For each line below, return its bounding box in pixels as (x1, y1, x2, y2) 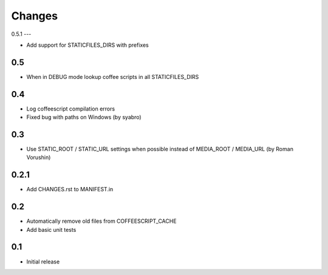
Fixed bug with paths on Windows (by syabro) (26, 114, 142, 121)
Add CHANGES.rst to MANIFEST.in (26, 186, 114, 193)
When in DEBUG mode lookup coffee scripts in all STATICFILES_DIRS (26, 73, 199, 80)
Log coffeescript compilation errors (26, 105, 115, 112)
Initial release (26, 258, 60, 265)
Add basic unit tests (26, 226, 77, 233)
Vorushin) (26, 154, 51, 161)
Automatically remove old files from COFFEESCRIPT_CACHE (26, 217, 177, 225)
